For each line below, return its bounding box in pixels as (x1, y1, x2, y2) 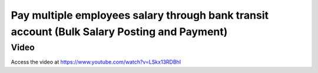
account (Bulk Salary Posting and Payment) (11, 25, 228, 38)
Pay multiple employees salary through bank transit (11, 9, 269, 22)
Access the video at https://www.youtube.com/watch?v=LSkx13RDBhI (11, 58, 181, 65)
